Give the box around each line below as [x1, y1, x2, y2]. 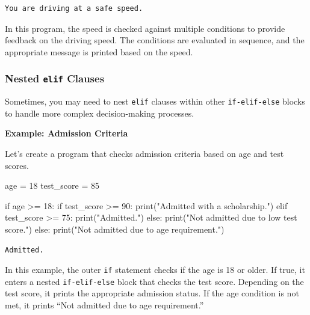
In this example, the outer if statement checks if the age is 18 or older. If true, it [5, 263, 305, 276]
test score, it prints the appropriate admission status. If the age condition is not [5, 287, 299, 299]
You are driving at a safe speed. [5, 4, 143, 13]
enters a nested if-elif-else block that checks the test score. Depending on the [5, 275, 304, 287]
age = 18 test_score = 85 [5, 179, 99, 192]
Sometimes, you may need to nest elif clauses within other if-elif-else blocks [5, 95, 305, 108]
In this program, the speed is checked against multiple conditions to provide [5, 22, 285, 34]
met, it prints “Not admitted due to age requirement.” [5, 299, 204, 311]
